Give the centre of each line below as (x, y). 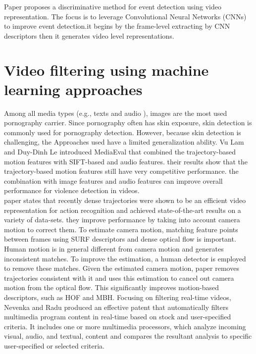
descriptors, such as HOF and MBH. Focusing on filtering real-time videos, (118, 297)
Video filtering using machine (106, 70)
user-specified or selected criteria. (54, 345)
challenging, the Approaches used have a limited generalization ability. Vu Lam (124, 142)
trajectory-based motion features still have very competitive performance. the (121, 171)
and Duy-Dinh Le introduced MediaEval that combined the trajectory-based (120, 152)
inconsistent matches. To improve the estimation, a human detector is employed (125, 258)
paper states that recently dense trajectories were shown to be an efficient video (125, 200)
